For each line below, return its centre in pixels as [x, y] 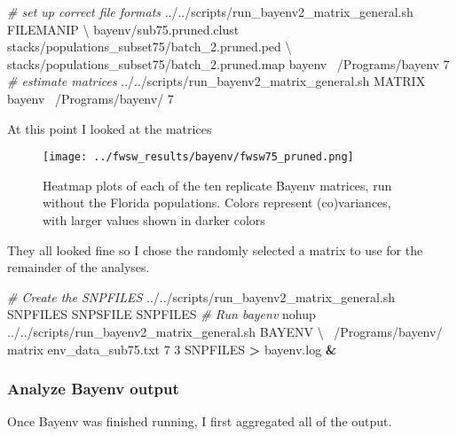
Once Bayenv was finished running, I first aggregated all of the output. [200, 421]
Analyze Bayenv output [93, 389]
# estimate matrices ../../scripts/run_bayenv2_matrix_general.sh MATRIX [217, 81]
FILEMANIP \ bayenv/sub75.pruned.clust [123, 29]
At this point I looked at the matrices [110, 128]
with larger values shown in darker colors [154, 220]
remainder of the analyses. [79, 267]
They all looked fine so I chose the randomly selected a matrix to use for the [215, 249]
